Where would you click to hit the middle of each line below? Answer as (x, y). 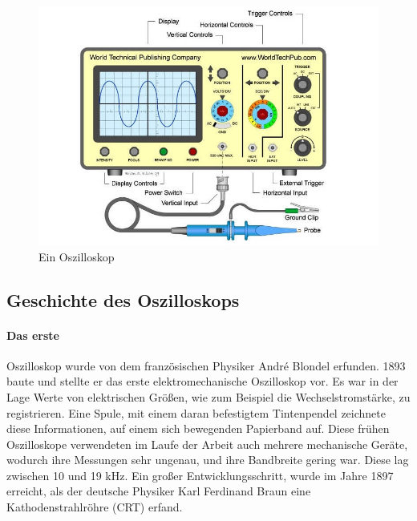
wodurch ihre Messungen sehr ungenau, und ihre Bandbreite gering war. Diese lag (208, 460)
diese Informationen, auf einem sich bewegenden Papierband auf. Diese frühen (198, 428)
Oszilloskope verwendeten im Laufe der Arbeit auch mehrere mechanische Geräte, (207, 444)
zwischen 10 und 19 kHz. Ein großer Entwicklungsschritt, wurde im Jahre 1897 (200, 475)
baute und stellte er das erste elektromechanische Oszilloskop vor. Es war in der (202, 381)
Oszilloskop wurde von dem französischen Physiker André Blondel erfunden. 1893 (206, 365)
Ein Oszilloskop (77, 256)
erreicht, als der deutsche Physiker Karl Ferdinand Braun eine (159, 491)
